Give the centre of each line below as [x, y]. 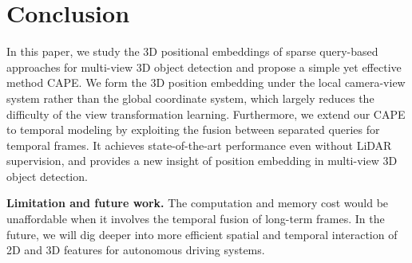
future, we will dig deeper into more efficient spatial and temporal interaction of [202, 234]
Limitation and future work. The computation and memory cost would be [198, 203]
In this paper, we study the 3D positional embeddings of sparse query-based [192, 51]
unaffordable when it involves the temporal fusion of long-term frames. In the [196, 219]
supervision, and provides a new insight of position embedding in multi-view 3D [202, 161]
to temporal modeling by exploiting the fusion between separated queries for [193, 130]
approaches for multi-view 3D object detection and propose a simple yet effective [204, 67]
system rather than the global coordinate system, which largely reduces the [190, 98]
